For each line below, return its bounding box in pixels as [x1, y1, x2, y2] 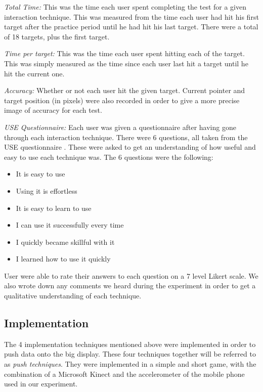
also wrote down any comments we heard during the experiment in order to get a [4, 280, 256, 291]
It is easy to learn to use [16, 202, 92, 213]
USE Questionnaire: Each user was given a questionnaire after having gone [4, 121, 236, 132]
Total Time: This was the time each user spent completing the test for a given [4, 2, 247, 12]
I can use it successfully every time [16, 220, 124, 230]
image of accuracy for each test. [4, 105, 102, 115]
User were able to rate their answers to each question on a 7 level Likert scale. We [4, 270, 258, 281]
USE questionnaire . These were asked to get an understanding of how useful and [4, 142, 256, 152]
